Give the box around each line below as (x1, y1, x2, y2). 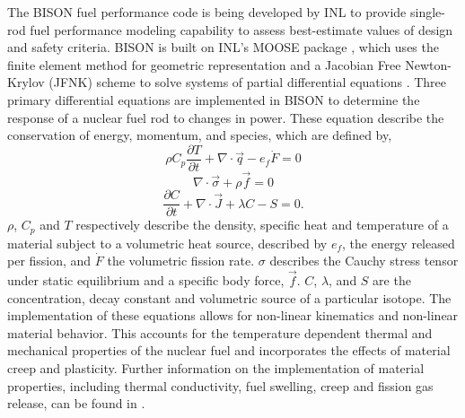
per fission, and (7, 251, 92, 270)
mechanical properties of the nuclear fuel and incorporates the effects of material (7, 341, 451, 360)
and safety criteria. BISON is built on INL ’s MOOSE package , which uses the (7, 38, 439, 57)
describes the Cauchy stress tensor (269, 251, 459, 270)
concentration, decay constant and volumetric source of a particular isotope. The (7, 288, 452, 307)
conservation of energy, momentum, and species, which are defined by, (7, 126, 392, 144)
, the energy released (342, 233, 455, 252)
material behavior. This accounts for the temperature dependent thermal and (7, 323, 433, 342)
